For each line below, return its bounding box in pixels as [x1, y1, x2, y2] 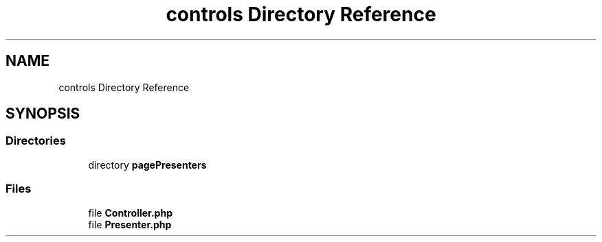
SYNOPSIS [5, 105, 80, 123]
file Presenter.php [88, 218, 172, 230]
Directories [5, 134, 66, 148]
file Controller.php [88, 206, 172, 219]
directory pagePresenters [88, 158, 207, 171]
